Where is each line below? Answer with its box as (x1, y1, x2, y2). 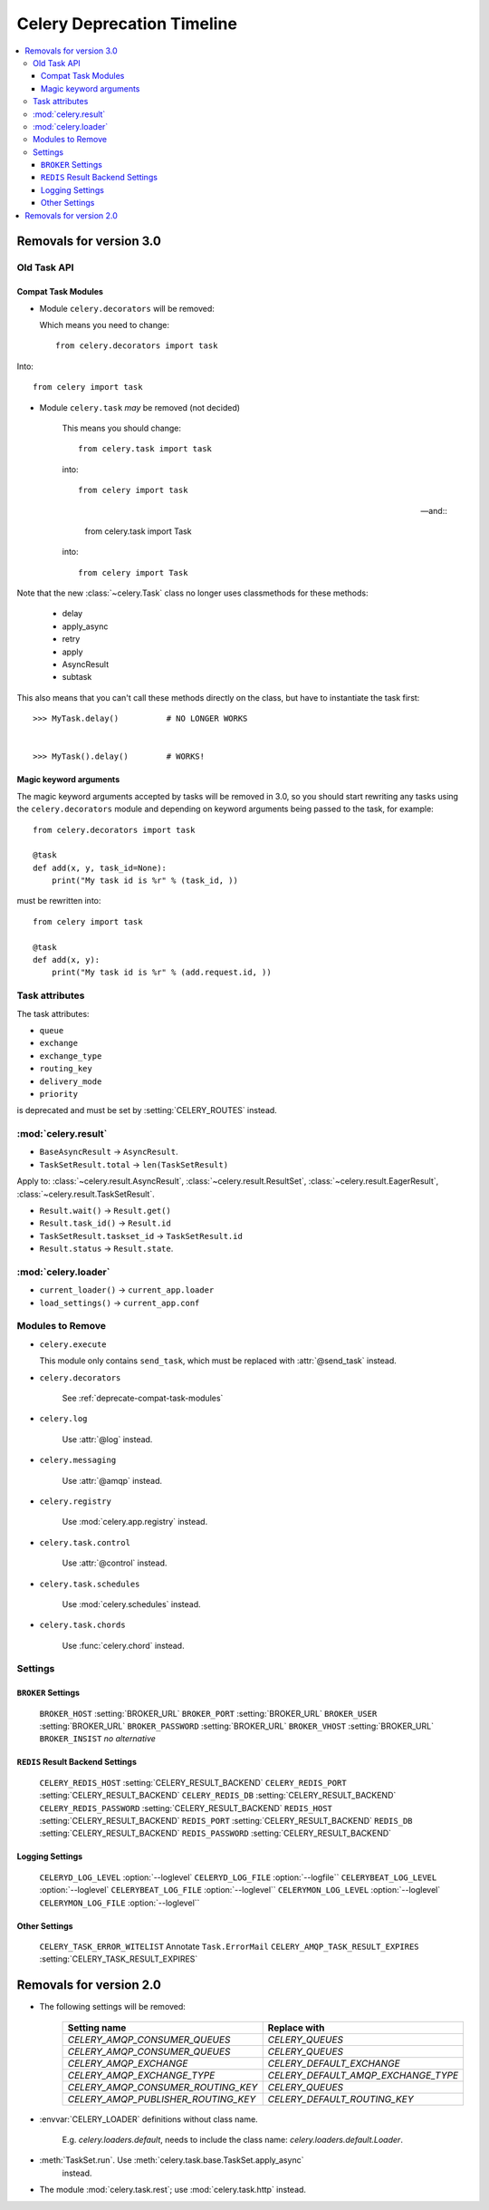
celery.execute (39, 1339, 108, 1350)
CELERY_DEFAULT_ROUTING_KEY (267, 2092, 414, 2105)
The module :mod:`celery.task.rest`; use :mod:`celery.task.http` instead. (39, 2185, 307, 2195)
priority (39, 1089, 79, 1099)
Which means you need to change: (39, 319, 169, 330)
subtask (62, 672, 92, 683)
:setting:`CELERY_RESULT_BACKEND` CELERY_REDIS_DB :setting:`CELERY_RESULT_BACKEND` (39, 1790, 397, 1801)
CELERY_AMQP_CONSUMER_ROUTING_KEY (67, 2080, 258, 2093)
